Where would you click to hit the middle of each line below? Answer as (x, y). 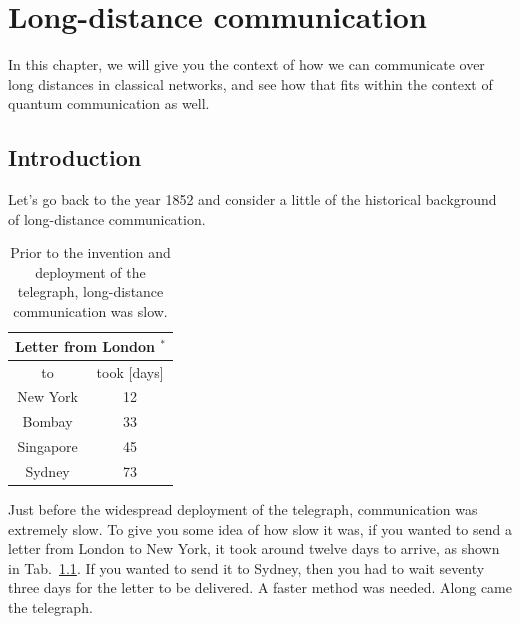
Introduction (75, 157)
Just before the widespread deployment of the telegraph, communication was (243, 508)
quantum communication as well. (109, 103)
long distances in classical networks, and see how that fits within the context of (250, 83)
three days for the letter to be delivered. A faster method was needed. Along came (260, 587)
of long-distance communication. (107, 218)
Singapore (47, 446)
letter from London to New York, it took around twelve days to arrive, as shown (254, 548)
